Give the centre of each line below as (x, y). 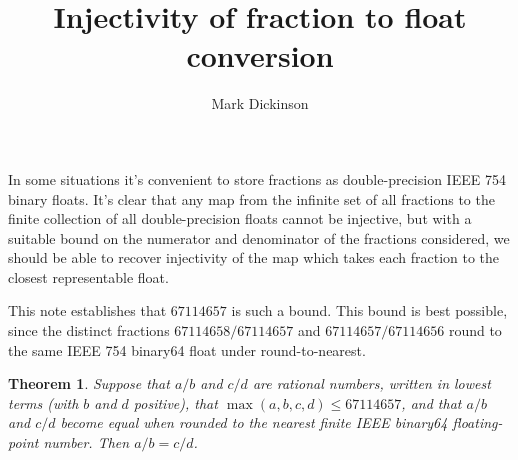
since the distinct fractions (89, 330)
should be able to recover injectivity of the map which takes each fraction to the (254, 257)
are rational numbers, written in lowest (371, 383)
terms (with (43, 402)
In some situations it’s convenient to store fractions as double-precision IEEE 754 (257, 178)
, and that (431, 402)
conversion (260, 55)
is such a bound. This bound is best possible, (369, 310)
